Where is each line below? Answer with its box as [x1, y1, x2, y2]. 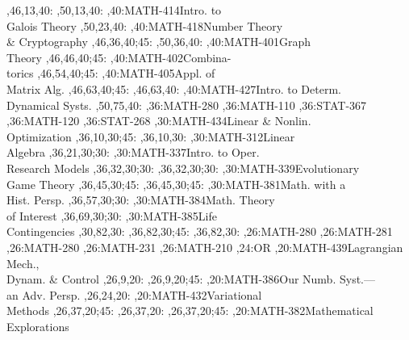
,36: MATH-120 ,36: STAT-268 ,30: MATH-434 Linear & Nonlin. [6, 112, 311, 129]
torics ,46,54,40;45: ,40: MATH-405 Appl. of [6, 65, 215, 82]
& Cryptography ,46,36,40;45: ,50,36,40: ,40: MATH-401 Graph [6, 33, 311, 50]
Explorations [6, 317, 69, 334]
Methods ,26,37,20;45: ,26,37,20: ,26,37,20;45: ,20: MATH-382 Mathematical [6, 302, 374, 319]
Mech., [6, 254, 40, 271]
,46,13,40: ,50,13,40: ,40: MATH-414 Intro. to [6, 2, 222, 18]
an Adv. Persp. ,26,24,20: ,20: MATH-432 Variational [6, 286, 262, 303]
